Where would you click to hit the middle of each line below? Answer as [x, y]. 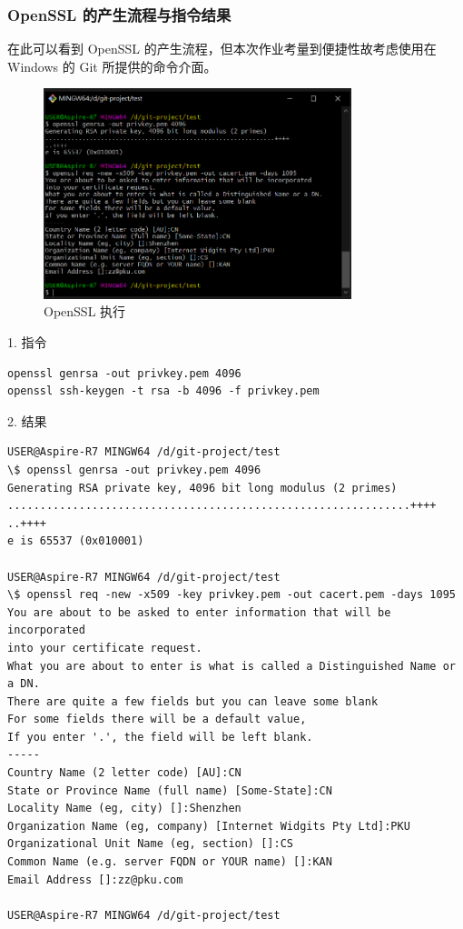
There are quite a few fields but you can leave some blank [193, 701]
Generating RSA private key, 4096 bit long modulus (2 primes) [202, 488]
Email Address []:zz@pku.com [95, 879]
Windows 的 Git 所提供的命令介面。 [112, 66]
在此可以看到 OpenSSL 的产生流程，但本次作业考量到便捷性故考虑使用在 [222, 49]
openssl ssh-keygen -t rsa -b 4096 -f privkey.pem [163, 391]
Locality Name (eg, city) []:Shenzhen [124, 809]
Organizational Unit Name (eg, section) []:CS [150, 844]
